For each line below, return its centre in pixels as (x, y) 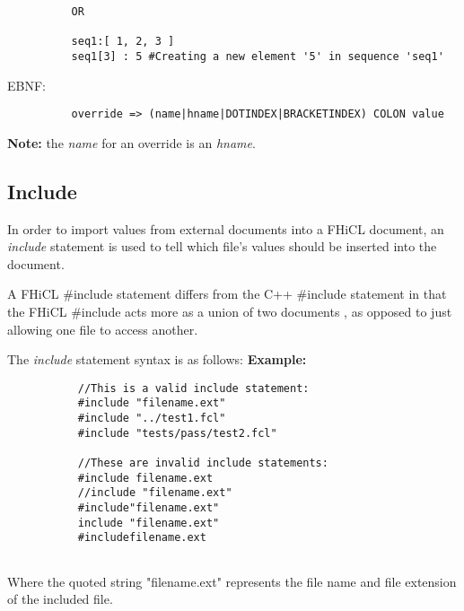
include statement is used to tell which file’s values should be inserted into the (222, 246)
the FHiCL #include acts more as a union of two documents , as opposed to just (230, 312)
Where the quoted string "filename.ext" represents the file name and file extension (232, 581)
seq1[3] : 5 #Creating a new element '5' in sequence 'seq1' (258, 56)
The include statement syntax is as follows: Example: (157, 359)
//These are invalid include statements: (203, 463)
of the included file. (60, 599)
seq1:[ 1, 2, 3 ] (123, 42)
